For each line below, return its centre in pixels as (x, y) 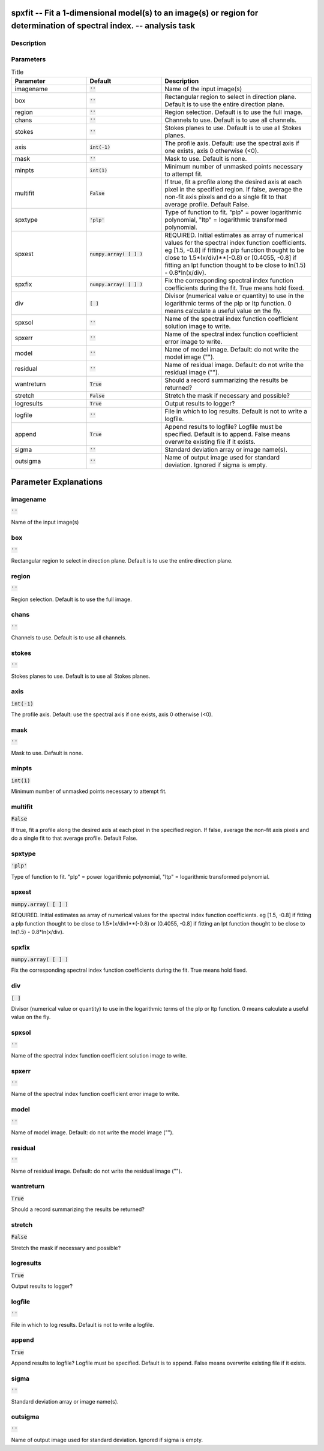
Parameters (28, 59)
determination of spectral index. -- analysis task (103, 26)
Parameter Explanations (57, 482)
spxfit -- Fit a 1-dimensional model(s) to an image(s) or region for (135, 13)
